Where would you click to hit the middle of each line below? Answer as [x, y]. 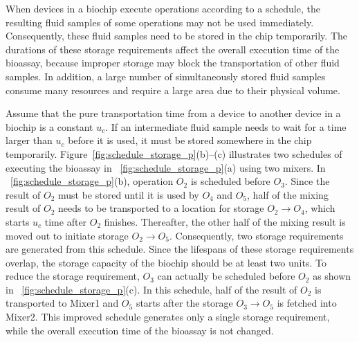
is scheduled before [230, 181]
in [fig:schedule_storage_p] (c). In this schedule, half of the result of [151, 289]
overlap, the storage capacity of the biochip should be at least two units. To [166, 262]
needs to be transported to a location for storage [161, 208]
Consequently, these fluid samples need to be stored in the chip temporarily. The [177, 36]
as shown [332, 276]
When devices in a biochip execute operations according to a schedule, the [163, 8]
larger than [29, 140]
